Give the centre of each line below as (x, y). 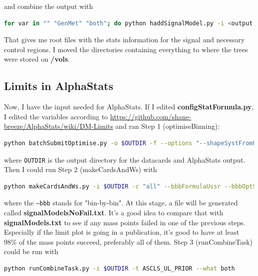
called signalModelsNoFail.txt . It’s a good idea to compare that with (114, 213)
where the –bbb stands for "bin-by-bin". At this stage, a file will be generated (121, 203)
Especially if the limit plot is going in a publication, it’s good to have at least (122, 232)
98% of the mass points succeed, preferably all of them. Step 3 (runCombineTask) (128, 241)
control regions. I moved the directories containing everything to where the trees (126, 49)
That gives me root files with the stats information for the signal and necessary (125, 40)
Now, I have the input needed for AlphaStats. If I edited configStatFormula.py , (129, 107)
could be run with (31, 251)
